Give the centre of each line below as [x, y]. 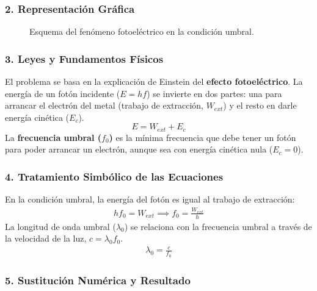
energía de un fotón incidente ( [63, 93]
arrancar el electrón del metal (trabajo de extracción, [104, 105]
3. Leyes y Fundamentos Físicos [84, 58]
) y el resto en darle [260, 105]
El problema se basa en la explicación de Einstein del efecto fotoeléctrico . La [154, 81]
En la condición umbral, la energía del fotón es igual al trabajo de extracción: [150, 199]
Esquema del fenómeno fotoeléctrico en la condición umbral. [142, 31]
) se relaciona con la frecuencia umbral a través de [218, 226]
